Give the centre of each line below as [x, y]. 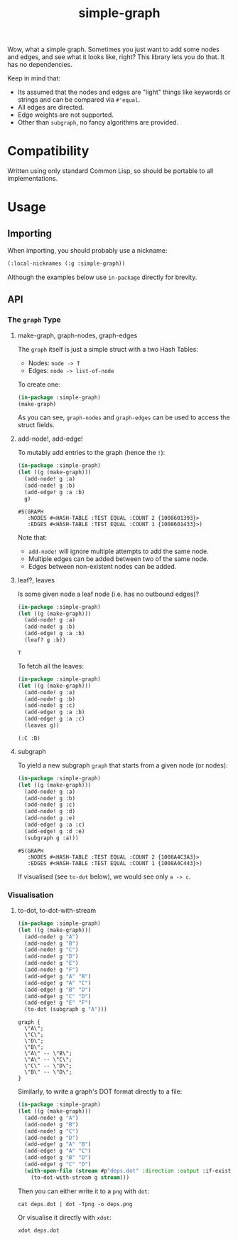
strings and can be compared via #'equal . [79, 100]
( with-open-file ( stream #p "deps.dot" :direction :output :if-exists [129, 1171]
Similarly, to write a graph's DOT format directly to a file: [100, 1091]
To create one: [39, 384]
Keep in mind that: [34, 78]
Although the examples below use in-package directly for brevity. [102, 277]
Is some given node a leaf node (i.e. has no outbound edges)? [108, 594]
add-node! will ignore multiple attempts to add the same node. [118, 551]
